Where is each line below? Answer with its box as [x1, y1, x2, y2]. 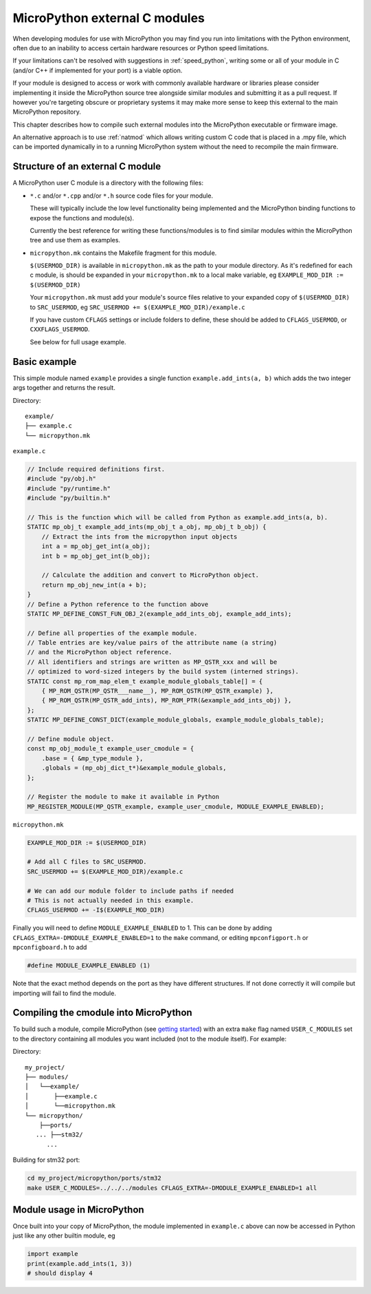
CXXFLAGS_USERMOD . [30, 325, 90, 333]
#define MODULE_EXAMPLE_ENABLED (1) [27, 961, 151, 970]
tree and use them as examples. [30, 236, 120, 244]
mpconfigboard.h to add [12, 943, 87, 952]
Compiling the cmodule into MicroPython [12, 1007, 192, 1019]
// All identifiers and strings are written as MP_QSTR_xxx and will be [27, 658, 278, 666]
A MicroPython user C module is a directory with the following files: [12, 179, 204, 187]
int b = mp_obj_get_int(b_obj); [41, 552, 151, 560]
